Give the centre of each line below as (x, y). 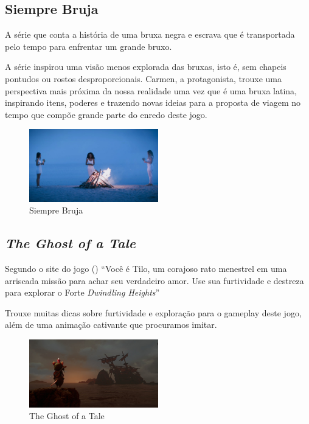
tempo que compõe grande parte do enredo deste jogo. (106, 114)
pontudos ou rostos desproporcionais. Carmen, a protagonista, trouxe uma (143, 78)
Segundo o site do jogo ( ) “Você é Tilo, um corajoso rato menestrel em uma (146, 268)
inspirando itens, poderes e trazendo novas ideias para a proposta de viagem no (153, 103)
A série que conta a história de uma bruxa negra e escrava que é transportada (150, 34)
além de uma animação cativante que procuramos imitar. (111, 325)
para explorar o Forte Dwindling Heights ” (82, 292)
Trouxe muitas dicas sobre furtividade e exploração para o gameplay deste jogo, (153, 312)
